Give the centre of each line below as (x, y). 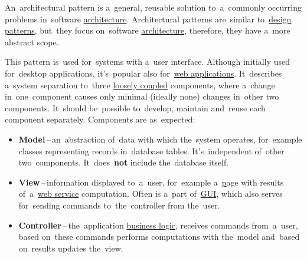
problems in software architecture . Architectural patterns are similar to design (148, 19)
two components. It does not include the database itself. (124, 162)
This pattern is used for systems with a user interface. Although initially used (148, 62)
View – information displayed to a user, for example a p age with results (151, 182)
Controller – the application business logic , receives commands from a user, (158, 225)
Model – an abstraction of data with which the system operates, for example (160, 139)
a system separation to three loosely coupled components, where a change (140, 85)
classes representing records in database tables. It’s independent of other (151, 150)
